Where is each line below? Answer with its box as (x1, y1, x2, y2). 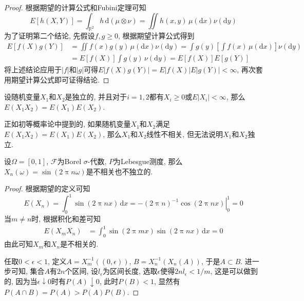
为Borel (57, 156, 82, 167)
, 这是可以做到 (210, 266, 258, 276)
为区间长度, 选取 (102, 266, 158, 276)
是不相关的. (60, 238, 99, 249)
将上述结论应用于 (4, 64, 62, 75)
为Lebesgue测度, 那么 (113, 156, 183, 167)
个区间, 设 (65, 266, 99, 276)
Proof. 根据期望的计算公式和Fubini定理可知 (4, 2, 146, 12)
